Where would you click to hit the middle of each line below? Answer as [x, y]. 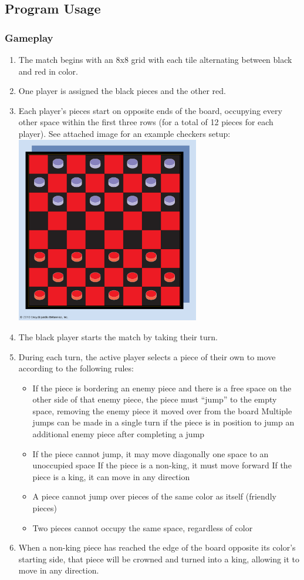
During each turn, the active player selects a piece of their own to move [147, 356]
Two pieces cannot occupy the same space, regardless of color [143, 527]
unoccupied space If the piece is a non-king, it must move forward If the [162, 465]
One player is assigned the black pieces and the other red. [122, 91]
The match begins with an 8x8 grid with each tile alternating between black [155, 59]
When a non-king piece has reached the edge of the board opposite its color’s [157, 547]
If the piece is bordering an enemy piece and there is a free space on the [162, 388]
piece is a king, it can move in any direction [111, 476]
